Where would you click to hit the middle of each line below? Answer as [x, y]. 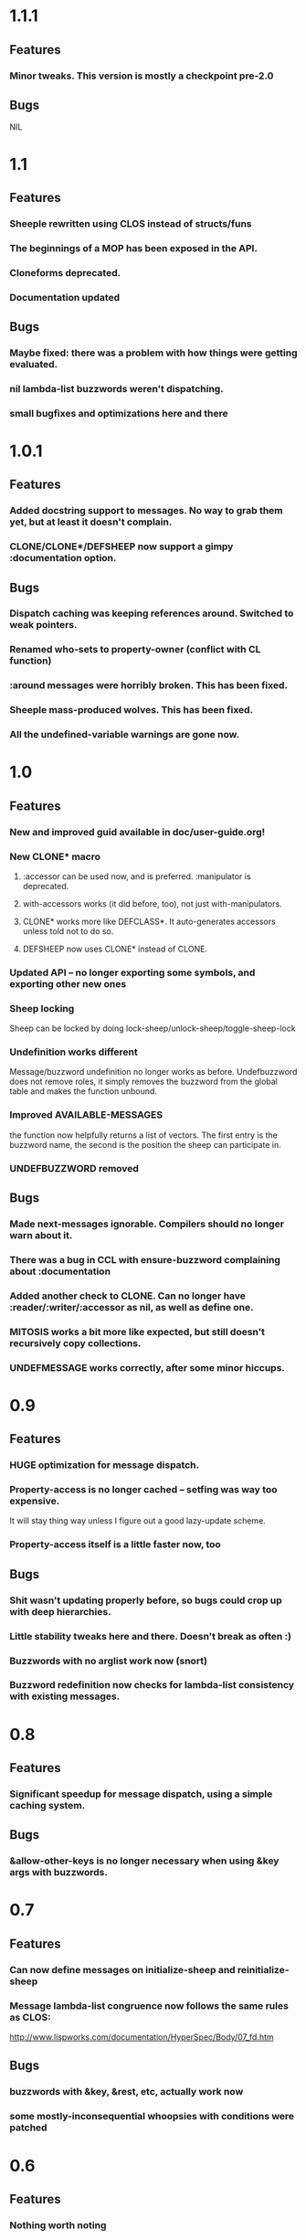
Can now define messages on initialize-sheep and [122, 1969]
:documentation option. [63, 558]
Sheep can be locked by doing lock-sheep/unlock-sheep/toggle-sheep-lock [153, 1028]
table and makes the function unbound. [84, 1091]
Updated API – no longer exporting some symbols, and [132, 972]
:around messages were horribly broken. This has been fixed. [148, 685]
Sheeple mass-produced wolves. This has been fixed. [132, 710]
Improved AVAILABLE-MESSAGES [86, 1115]
